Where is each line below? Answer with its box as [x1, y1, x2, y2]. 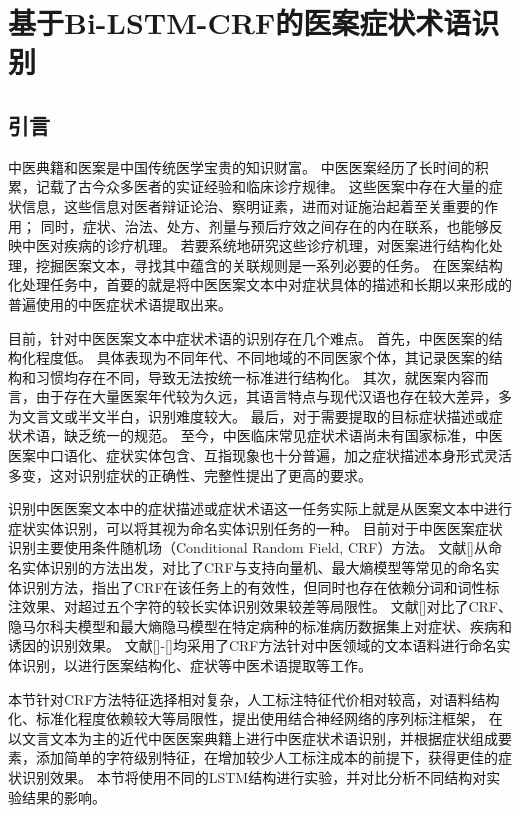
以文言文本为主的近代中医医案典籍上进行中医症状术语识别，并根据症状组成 [8, 727, 498, 748]
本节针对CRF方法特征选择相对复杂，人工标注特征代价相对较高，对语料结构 [8, 688, 500, 709]
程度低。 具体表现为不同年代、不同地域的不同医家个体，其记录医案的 [35, 347, 489, 368]
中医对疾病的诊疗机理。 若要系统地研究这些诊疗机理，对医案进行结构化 [21, 235, 489, 256]
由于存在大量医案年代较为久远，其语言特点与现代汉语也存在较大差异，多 [35, 386, 512, 407]
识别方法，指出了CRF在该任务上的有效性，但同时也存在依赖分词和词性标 [21, 576, 500, 597]
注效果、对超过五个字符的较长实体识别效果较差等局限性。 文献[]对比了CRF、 [8, 596, 512, 617]
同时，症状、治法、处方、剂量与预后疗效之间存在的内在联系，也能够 [40, 215, 489, 236]
